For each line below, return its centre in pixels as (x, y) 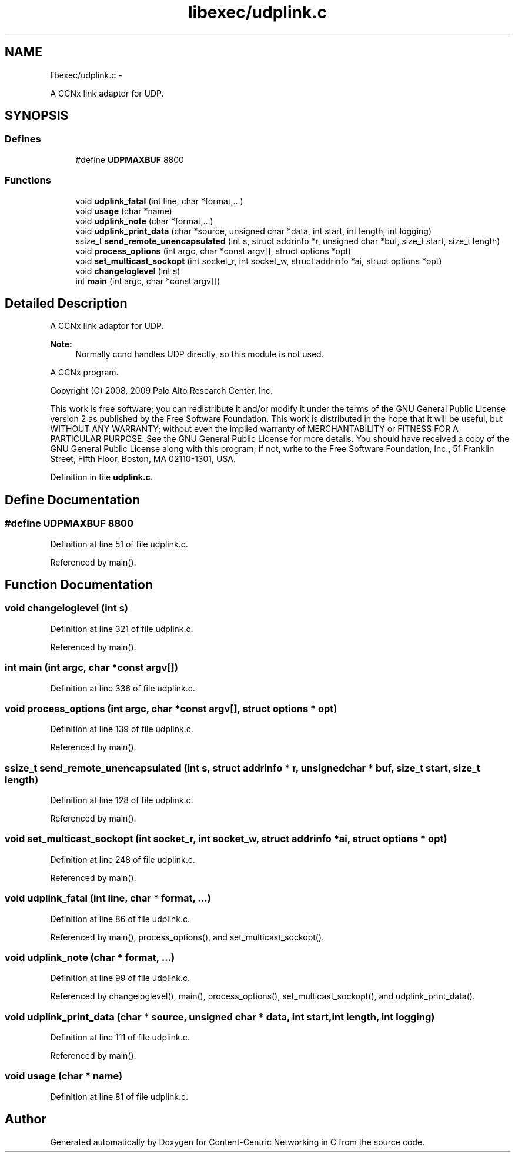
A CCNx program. (84, 373)
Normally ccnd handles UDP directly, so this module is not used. (200, 354)
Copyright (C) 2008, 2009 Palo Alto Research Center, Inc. (162, 391)
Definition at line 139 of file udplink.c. (122, 729)
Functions (28, 180)
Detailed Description (66, 303)
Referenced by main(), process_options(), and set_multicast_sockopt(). (187, 937)
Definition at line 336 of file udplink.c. (123, 688)
